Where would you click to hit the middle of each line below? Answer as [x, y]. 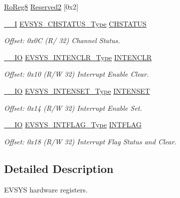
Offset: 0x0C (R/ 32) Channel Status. [62, 40]
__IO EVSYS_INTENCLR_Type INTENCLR [78, 57]
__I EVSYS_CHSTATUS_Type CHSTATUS [75, 23]
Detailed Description [59, 168]
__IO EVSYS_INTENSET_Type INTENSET [77, 90]
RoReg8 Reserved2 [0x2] [41, 7]
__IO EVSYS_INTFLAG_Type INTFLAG [73, 125]
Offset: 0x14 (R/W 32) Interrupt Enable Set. [73, 108]
